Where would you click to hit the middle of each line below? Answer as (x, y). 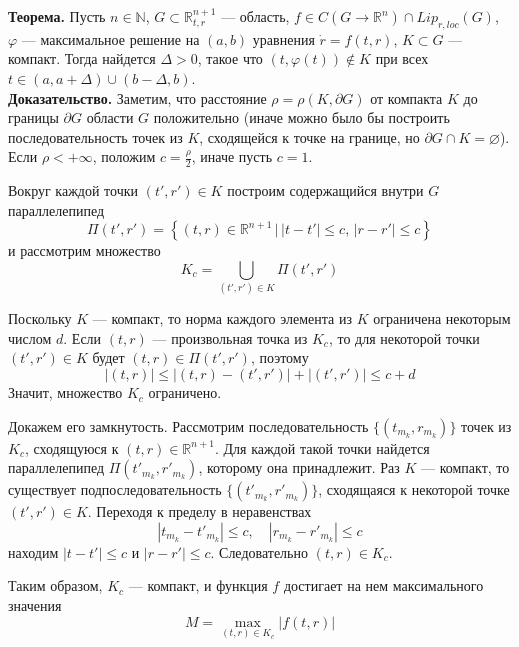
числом (30, 337)
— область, (255, 16)
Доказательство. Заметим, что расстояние (137, 97)
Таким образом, (55, 585)
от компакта (406, 97)
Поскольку (40, 318)
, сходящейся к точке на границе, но (309, 136)
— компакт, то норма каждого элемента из (222, 318)
